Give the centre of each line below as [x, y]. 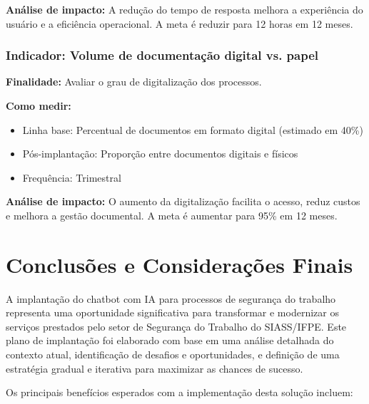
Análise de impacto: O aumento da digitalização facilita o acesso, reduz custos [183, 201]
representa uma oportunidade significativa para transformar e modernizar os [172, 312]
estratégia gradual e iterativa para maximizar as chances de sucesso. [155, 368]
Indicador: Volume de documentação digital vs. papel [162, 55]
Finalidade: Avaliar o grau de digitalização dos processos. [134, 82]
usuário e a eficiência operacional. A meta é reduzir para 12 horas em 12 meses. [180, 23]
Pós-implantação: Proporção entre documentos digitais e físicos [160, 154]
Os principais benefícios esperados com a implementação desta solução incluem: [180, 392]
